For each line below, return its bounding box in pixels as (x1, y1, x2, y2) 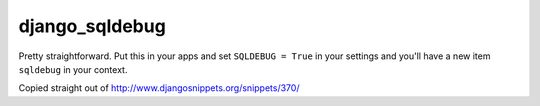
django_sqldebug (18, 15, 167, 37)
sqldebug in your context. (18, 63, 128, 75)
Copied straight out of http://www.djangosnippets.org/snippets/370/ (18, 82, 300, 94)
